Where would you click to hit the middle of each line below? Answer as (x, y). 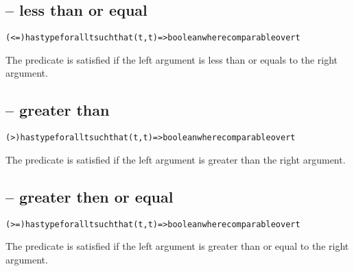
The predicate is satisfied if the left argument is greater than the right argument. (176, 159)
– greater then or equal (90, 196)
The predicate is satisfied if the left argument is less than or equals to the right (172, 59)
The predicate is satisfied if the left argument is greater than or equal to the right (177, 246)
